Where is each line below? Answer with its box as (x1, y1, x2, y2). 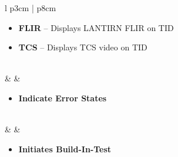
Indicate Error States (18, 91, 107, 104)
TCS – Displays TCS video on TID (18, 41, 147, 53)
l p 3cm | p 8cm (5, 2, 56, 13)
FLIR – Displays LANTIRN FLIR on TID (18, 21, 174, 33)
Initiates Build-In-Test (18, 142, 112, 155)
